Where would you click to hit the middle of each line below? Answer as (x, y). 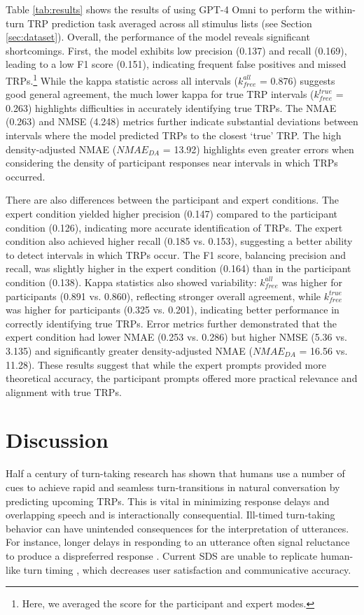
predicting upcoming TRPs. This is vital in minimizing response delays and (168, 501)
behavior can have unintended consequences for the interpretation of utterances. (177, 528)
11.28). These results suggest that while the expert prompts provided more (166, 364)
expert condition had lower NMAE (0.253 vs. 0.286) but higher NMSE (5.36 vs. (176, 337)
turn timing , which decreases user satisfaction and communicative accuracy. (187, 569)
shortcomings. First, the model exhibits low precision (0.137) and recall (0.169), (176, 50)
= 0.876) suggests (297, 80)
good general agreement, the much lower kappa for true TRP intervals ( (160, 94)
